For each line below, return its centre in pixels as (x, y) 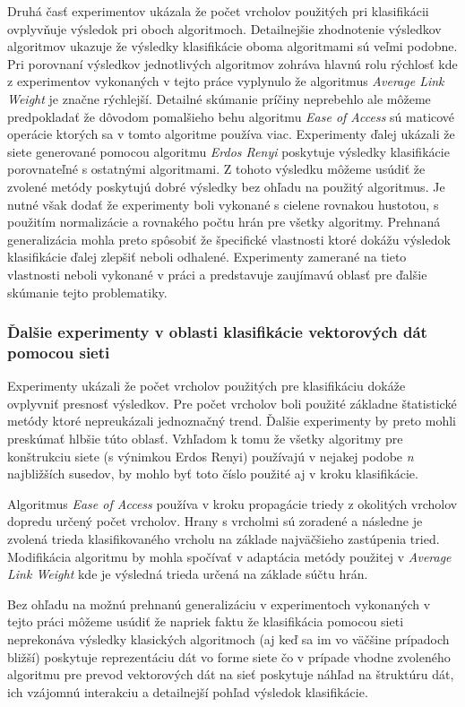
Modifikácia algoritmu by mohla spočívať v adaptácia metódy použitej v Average (229, 556)
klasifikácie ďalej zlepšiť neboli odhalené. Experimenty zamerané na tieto (207, 257)
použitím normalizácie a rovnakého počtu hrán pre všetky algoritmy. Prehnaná (224, 222)
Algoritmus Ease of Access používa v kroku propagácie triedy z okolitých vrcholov (232, 503)
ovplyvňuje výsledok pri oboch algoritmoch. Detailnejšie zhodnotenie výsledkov (224, 28)
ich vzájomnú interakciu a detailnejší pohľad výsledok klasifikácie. (188, 691)
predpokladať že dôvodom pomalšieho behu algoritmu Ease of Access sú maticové (231, 116)
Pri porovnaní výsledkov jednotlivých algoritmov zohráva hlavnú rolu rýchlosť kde (232, 63)
